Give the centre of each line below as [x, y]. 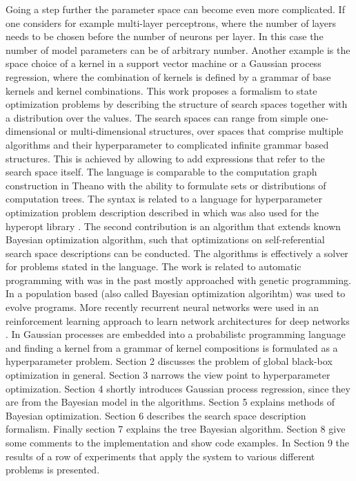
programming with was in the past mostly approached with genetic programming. [178, 280]
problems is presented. [53, 470]
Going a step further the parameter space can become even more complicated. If [175, 9]
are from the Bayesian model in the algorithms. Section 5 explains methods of [170, 402]
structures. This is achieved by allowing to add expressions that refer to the [165, 158]
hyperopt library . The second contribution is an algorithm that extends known [173, 226]
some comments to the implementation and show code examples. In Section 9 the [178, 442]
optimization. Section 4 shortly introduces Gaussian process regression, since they [178, 388]
